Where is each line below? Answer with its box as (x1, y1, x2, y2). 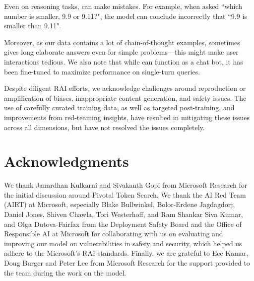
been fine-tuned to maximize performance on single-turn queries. (4, 66, 200, 76)
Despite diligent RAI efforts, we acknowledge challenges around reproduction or (4, 83, 246, 93)
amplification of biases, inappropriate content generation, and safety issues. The (4, 92, 247, 103)
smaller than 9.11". (4, 20, 62, 31)
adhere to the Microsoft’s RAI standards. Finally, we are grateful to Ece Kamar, (4, 248, 249, 258)
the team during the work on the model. (4, 267, 127, 278)
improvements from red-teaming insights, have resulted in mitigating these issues (4, 112, 250, 122)
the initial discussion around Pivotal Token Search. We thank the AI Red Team (4, 189, 246, 200)
